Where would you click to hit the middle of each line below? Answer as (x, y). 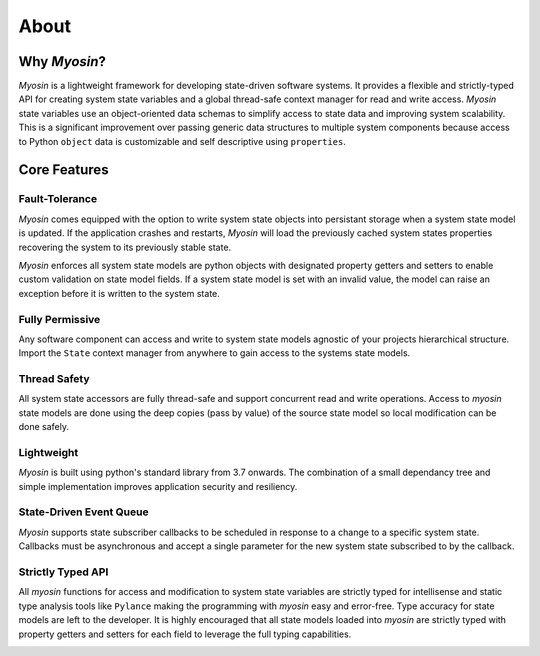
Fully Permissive (59, 319)
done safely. (44, 427)
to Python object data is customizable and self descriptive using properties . (182, 141)
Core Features (63, 170)
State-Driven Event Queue (83, 512)
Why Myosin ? (62, 61)
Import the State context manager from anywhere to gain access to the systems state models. (214, 353)
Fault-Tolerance (58, 199)
